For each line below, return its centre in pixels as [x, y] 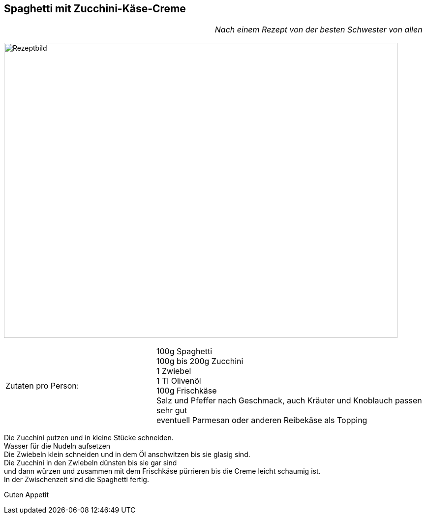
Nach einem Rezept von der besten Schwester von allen [319, 30]
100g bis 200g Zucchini [200, 361]
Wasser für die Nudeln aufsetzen [57, 446]
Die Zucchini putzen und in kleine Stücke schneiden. [89, 438]
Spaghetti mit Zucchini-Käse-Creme [95, 9]
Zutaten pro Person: [42, 386]
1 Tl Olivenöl [179, 381]
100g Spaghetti [184, 351]
